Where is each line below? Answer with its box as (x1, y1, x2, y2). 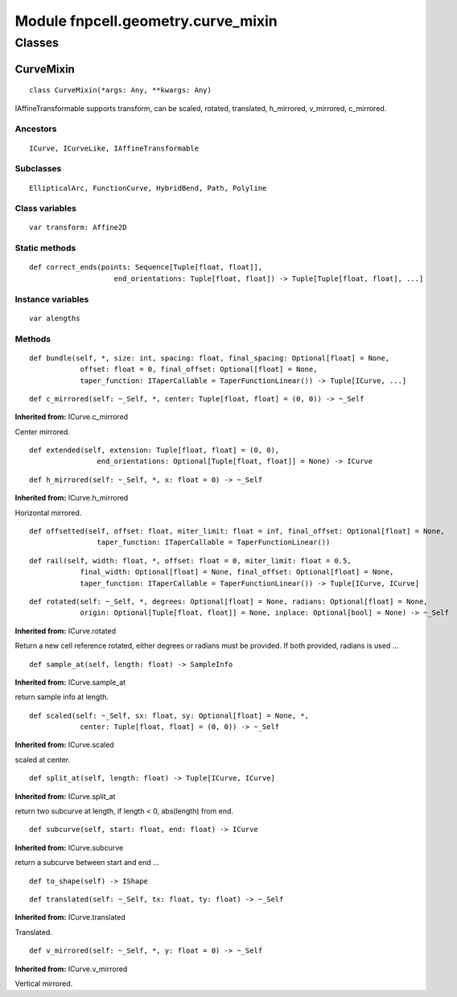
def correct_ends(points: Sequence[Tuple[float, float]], (29, 262, 263, 272)
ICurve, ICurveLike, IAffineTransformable (29, 143, 200, 153)
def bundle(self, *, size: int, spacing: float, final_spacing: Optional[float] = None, (29, 353, 390, 362)
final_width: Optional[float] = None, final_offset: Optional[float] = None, (80, 567, 394, 577)
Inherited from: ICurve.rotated (14, 626, 117, 636)
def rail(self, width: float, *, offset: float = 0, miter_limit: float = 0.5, (29, 556, 352, 565)
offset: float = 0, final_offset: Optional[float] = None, (80, 365, 318, 374)
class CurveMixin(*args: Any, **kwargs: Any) (29, 85, 212, 95)
